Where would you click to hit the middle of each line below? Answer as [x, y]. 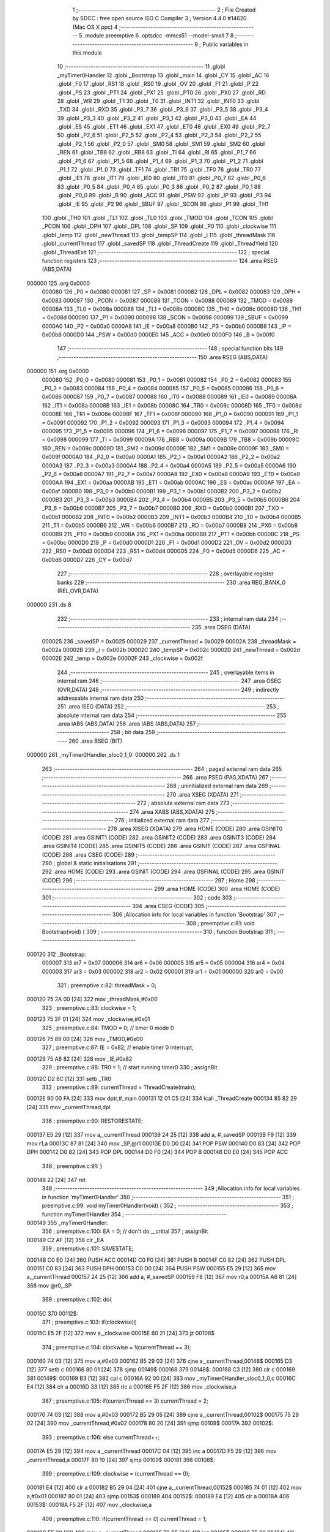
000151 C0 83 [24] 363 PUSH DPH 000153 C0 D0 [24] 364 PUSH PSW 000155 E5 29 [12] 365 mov [151, 1268]
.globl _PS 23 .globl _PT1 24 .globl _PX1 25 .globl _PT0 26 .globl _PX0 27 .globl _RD [161, 93]
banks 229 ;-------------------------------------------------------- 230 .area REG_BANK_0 [171, 582]
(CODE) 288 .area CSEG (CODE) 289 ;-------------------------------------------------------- [159, 854]
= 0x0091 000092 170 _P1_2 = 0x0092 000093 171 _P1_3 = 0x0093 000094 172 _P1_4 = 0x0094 [163, 422]
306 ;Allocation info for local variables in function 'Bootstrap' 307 [194, 915]
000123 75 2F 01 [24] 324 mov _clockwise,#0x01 [88, 1019]
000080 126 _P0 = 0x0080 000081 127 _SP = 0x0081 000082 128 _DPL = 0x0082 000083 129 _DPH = [171, 292]
